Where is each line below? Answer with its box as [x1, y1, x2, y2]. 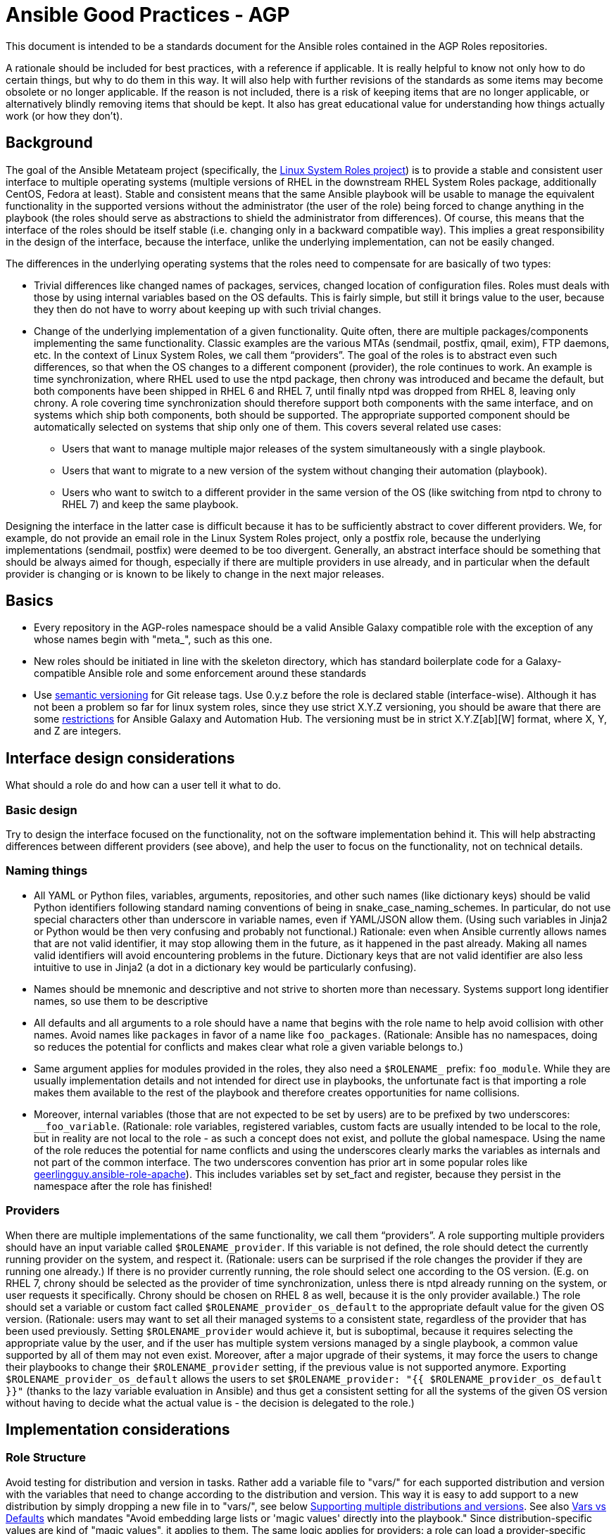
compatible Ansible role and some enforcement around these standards [34, 667, 367, 680]
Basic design [6, 802, 77, 817]
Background [6, 134, 93, 152]
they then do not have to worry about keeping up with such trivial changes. [34, 303, 382, 315]
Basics [6, 592, 54, 610]
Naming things [6, 863, 88, 878]
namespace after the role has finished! [34, 1179, 213, 1192]
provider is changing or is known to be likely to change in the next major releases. [6, 567, 384, 580]
